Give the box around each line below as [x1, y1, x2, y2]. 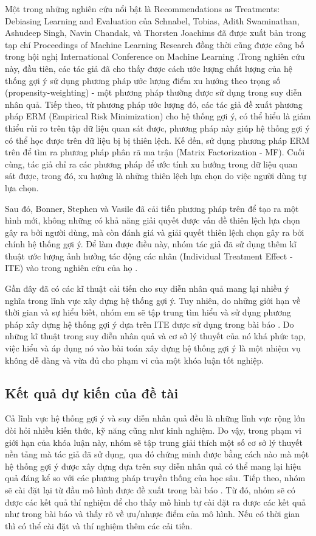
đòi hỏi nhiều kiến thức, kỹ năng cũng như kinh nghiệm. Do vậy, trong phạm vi [5, 424, 301, 437]
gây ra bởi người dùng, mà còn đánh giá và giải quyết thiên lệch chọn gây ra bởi [5, 225, 304, 238]
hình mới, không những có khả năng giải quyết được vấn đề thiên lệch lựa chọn [5, 214, 300, 227]
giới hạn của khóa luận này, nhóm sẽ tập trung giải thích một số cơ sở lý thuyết [5, 435, 303, 448]
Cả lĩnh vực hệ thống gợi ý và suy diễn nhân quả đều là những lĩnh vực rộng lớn [5, 412, 306, 425]
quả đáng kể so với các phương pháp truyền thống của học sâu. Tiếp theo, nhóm [5, 471, 306, 484]
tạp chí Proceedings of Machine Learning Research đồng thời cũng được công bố [5, 38, 304, 51]
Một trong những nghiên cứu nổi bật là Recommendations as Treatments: [5, 2, 280, 15]
